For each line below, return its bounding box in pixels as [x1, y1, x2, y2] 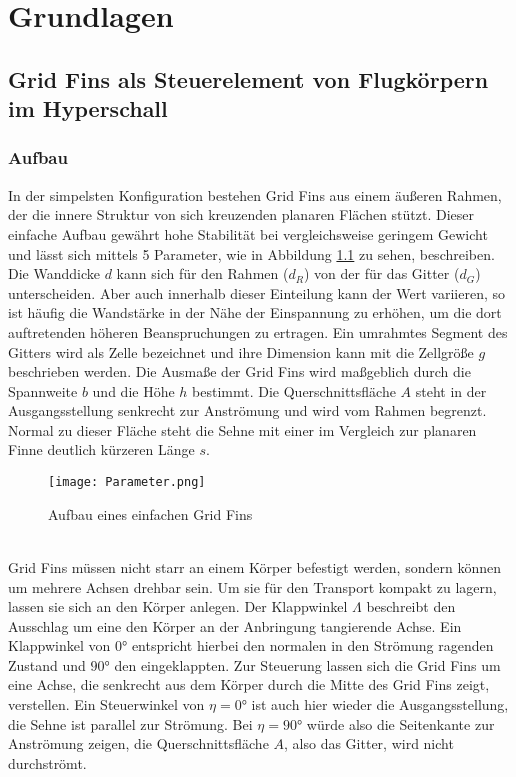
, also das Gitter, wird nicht [284, 733, 454, 754]
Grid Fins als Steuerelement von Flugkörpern [8, 63, 489, 94]
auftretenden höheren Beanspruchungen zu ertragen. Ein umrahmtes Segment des [8, 321, 508, 342]
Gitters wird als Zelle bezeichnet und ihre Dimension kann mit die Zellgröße [8, 341, 474, 362]
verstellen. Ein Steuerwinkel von [8, 694, 205, 715]
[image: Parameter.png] [48, 475, 206, 490]
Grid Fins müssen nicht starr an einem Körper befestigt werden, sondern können [8, 556, 501, 577]
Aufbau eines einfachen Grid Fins [48, 503, 253, 524]
